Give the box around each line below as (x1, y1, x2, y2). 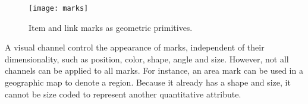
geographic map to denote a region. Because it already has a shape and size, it (5, 76, 291, 89)
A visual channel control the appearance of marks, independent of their (5, 41, 265, 53)
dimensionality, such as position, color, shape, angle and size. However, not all (5, 52, 289, 65)
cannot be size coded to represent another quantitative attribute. (5, 87, 241, 100)
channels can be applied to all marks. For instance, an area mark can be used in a (5, 64, 303, 77)
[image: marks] (29, 4, 89, 12)
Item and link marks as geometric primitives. (29, 21, 193, 33)
